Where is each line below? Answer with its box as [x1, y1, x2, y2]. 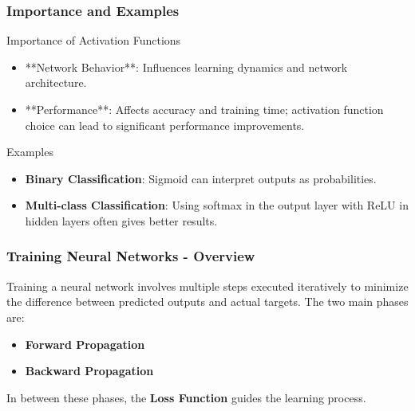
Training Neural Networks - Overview [6, 246, 255, 266]
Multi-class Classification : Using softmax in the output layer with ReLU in [25, 197, 409, 213]
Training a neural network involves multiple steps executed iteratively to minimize [6, 277, 409, 294]
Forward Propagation [25, 335, 145, 352]
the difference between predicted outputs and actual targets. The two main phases [6, 293, 409, 310]
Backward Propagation [25, 362, 154, 379]
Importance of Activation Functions [6, 32, 181, 49]
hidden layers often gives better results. [25, 212, 218, 229]
